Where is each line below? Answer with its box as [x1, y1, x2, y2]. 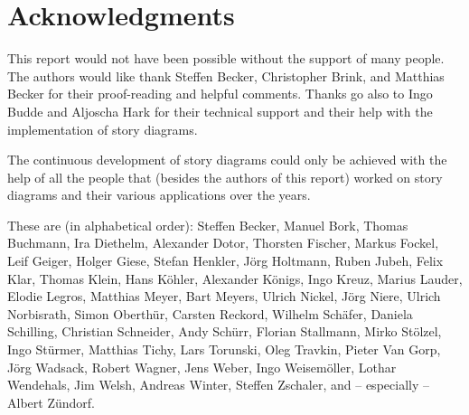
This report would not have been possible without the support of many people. [7, 49, 445, 68]
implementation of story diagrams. [7, 119, 198, 138]
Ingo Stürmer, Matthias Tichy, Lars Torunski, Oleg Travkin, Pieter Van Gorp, [7, 340, 441, 359]
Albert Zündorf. [7, 392, 95, 411]
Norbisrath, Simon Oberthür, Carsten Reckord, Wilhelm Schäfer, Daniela [7, 304, 413, 323]
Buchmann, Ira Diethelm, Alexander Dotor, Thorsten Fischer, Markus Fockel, [7, 233, 439, 252]
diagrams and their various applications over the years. [7, 185, 311, 204]
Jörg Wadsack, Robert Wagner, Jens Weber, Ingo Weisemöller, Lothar [7, 357, 397, 376]
